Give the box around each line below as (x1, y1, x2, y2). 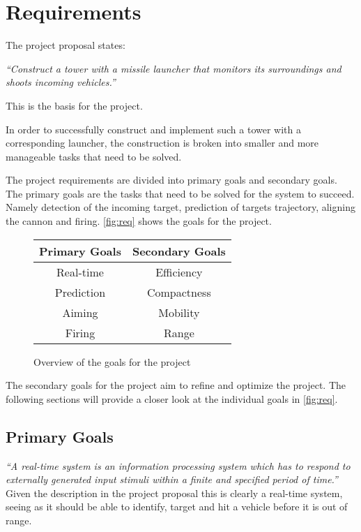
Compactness (146, 283, 211, 300)
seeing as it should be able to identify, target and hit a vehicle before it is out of (6, 499, 348, 514)
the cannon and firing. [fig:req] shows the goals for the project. (6, 214, 272, 228)
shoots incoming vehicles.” (6, 75, 116, 89)
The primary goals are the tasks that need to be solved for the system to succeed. (6, 186, 355, 200)
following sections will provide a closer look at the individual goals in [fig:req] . (6, 391, 338, 406)
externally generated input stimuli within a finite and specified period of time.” (6, 472, 338, 487)
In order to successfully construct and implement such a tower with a (6, 121, 302, 136)
